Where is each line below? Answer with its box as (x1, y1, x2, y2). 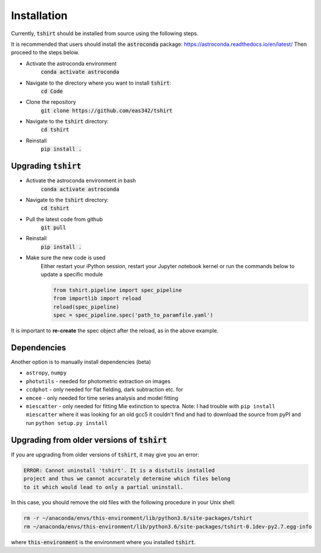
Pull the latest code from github (26, 215, 103, 223)
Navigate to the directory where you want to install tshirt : (26, 79, 172, 86)
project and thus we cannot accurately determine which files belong (23, 476, 231, 482)
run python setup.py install (26, 419, 108, 426)
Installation (11, 9, 68, 22)
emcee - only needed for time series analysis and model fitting (26, 394, 178, 402)
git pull (40, 224, 67, 231)
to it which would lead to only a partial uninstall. (23, 483, 184, 490)
